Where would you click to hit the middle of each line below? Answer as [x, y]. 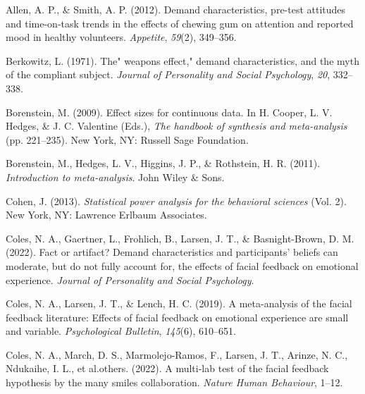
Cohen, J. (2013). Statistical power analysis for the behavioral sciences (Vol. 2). [176, 201]
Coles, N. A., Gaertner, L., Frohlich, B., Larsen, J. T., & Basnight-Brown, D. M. [180, 238]
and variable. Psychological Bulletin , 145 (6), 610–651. [121, 331]
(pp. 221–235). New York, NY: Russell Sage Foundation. [127, 139]
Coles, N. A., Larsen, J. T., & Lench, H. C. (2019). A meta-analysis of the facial [179, 303]
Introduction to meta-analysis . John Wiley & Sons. [115, 177]
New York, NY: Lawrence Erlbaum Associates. [106, 215]
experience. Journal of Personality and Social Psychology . [130, 279]
